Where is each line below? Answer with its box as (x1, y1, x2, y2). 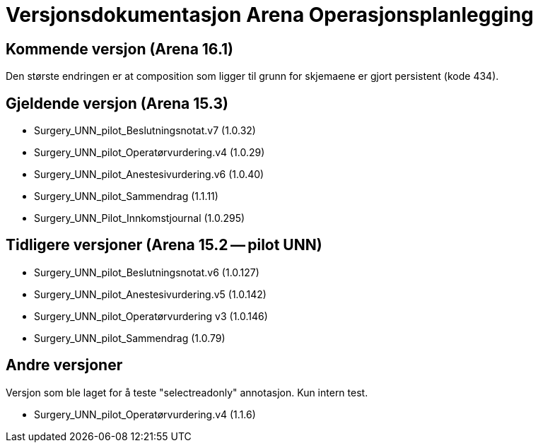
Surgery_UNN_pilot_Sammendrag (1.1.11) (34, 190, 218, 203)
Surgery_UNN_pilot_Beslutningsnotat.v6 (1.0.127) (34, 266, 259, 278)
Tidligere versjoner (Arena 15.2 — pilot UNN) (6, 236, 322, 254)
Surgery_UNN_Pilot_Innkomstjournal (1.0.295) (34, 212, 245, 225)
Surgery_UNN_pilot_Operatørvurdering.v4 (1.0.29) (34, 146, 265, 159)
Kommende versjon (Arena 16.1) (6, 40, 233, 58)
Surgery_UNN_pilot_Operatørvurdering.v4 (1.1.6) (34, 408, 256, 420)
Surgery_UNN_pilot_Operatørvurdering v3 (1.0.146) (34, 310, 268, 322)
